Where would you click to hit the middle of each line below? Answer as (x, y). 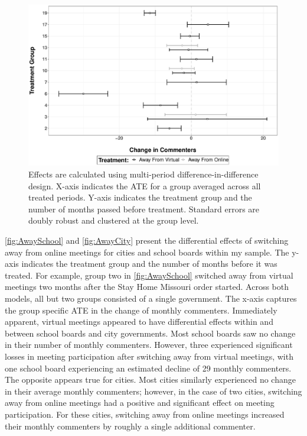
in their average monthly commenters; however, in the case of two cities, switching (153, 391)
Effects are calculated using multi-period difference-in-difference (143, 174)
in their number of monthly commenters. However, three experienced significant (149, 345)
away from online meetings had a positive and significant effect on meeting (140, 403)
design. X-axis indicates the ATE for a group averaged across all (145, 185)
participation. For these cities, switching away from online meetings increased (145, 414)
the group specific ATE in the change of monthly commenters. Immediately (141, 310)
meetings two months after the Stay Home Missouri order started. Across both (147, 287)
